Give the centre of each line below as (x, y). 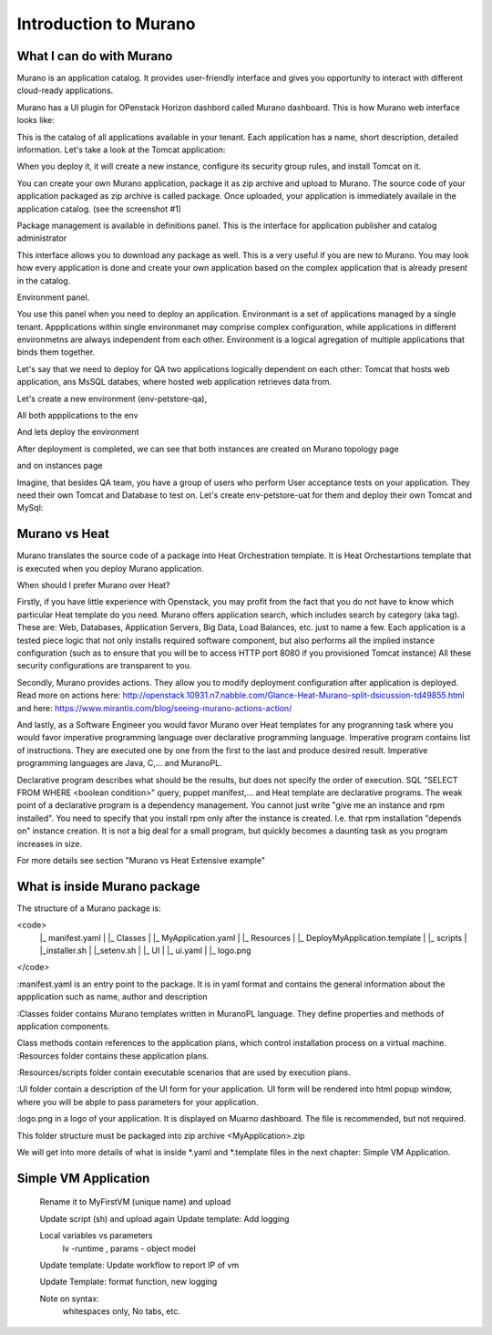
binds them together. (56, 352)
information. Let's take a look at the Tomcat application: (121, 150)
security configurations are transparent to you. (104, 666)
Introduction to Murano (106, 24)
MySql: (30, 508)
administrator (42, 238)
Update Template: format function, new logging (128, 1282)
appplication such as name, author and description (112, 997)
